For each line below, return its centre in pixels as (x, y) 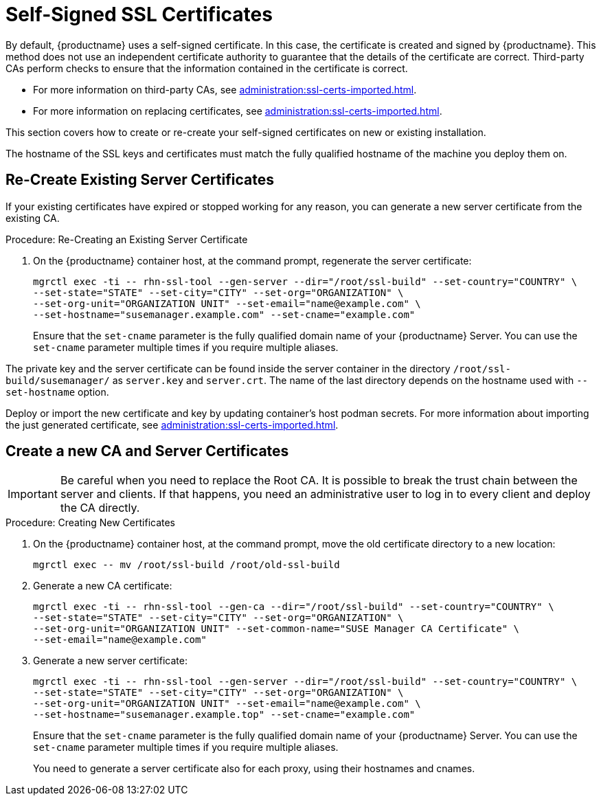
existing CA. (33, 218)
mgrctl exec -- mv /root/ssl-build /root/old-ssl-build (186, 565)
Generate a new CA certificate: (103, 586)
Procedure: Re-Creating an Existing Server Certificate (127, 239)
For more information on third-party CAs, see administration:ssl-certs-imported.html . (225, 89)
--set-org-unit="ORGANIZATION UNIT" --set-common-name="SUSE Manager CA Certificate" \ (276, 629)
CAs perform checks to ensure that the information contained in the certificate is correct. (207, 68)
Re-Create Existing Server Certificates (140, 180)
